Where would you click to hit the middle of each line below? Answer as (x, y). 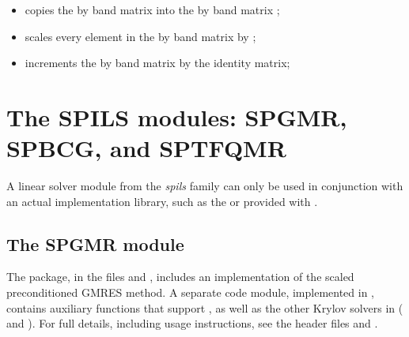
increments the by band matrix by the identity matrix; (157, 63)
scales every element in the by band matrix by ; (140, 36)
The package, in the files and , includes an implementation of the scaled (180, 277)
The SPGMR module (95, 243)
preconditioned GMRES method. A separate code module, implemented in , (190, 292)
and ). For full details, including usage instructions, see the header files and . (192, 323)
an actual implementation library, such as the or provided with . (162, 201)
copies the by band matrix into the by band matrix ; (152, 9)
